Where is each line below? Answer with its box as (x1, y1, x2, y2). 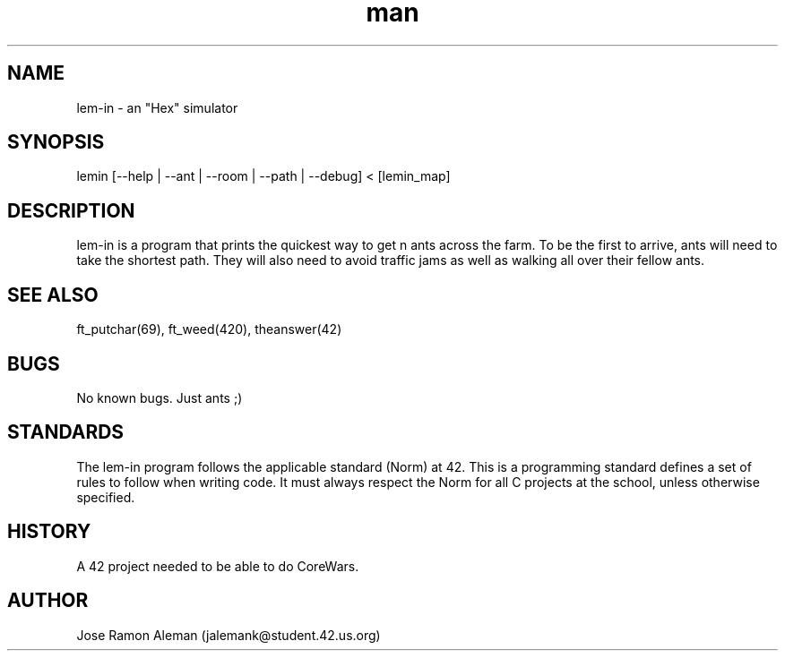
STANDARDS (7, 421, 125, 444)
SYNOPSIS (7, 131, 105, 154)
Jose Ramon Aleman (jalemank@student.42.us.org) (76, 627, 381, 643)
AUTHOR (7, 589, 89, 612)
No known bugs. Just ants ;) (76, 389, 243, 406)
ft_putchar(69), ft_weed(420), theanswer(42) (76, 321, 342, 338)
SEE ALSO (7, 283, 99, 306)
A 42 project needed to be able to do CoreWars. (76, 558, 359, 574)
